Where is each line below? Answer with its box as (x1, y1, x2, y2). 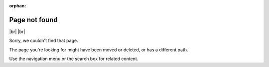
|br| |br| (9, 29, 25, 34)
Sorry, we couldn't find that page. (9, 37, 78, 44)
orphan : (9, 3, 26, 8)
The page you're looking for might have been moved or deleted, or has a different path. (9, 47, 189, 53)
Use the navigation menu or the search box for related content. (9, 56, 138, 62)
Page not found (9, 15, 58, 24)
